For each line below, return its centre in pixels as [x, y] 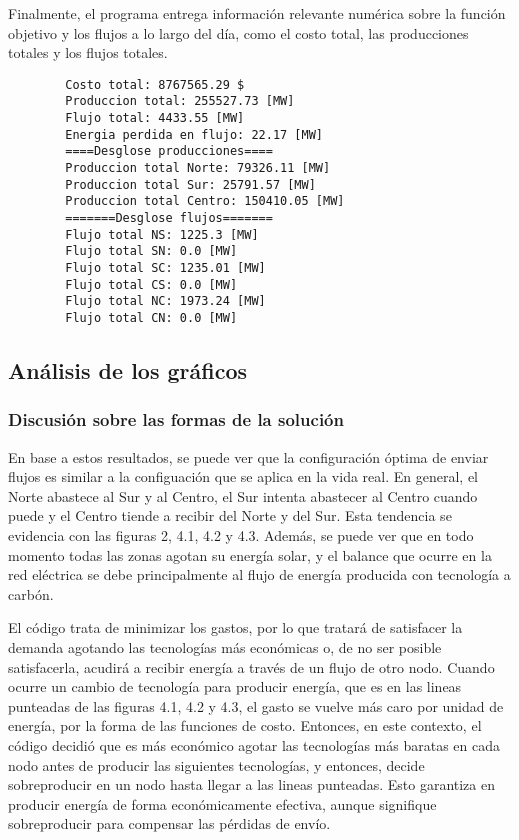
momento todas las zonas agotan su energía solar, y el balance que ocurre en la [250, 554]
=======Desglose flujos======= [169, 218]
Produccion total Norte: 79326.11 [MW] [198, 168]
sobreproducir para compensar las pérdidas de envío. [169, 823]
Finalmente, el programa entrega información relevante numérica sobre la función [257, 13]
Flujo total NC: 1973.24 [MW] [165, 301]
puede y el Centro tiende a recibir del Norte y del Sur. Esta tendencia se [230, 515]
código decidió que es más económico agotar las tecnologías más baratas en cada [254, 744]
